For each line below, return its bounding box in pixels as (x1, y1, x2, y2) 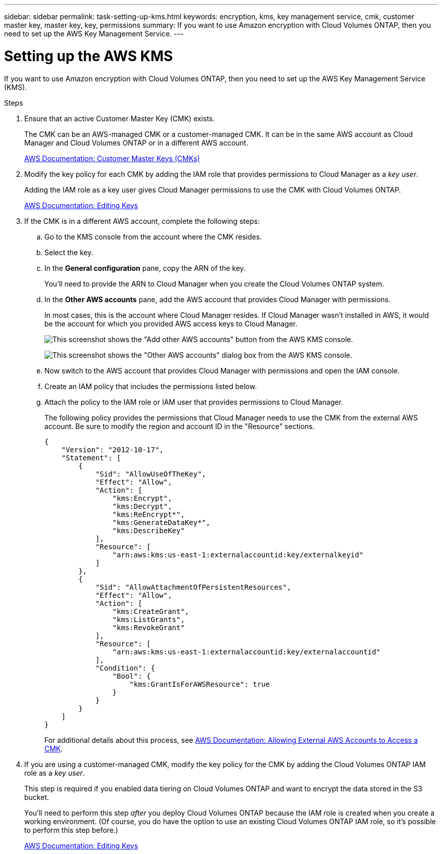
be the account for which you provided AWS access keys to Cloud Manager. (44, 319, 298, 328)
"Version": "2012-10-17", (61, 445, 164, 454)
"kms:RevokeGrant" (112, 623, 185, 632)
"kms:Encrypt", (112, 494, 172, 502)
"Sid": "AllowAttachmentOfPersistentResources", (95, 583, 291, 591)
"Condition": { (95, 663, 155, 672)
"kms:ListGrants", (112, 615, 185, 624)
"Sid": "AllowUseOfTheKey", (95, 469, 206, 478)
